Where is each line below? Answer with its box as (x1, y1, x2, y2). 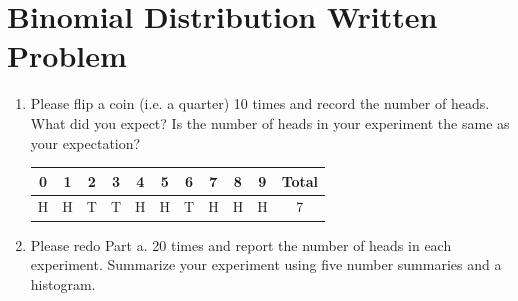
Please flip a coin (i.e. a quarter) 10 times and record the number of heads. (30, 93, 490, 114)
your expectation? (30, 132, 141, 153)
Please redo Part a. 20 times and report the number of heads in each (30, 234, 452, 255)
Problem (7, 35, 127, 76)
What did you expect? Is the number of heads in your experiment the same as (30, 112, 510, 133)
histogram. (30, 273, 96, 294)
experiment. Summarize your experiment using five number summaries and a (30, 254, 502, 275)
